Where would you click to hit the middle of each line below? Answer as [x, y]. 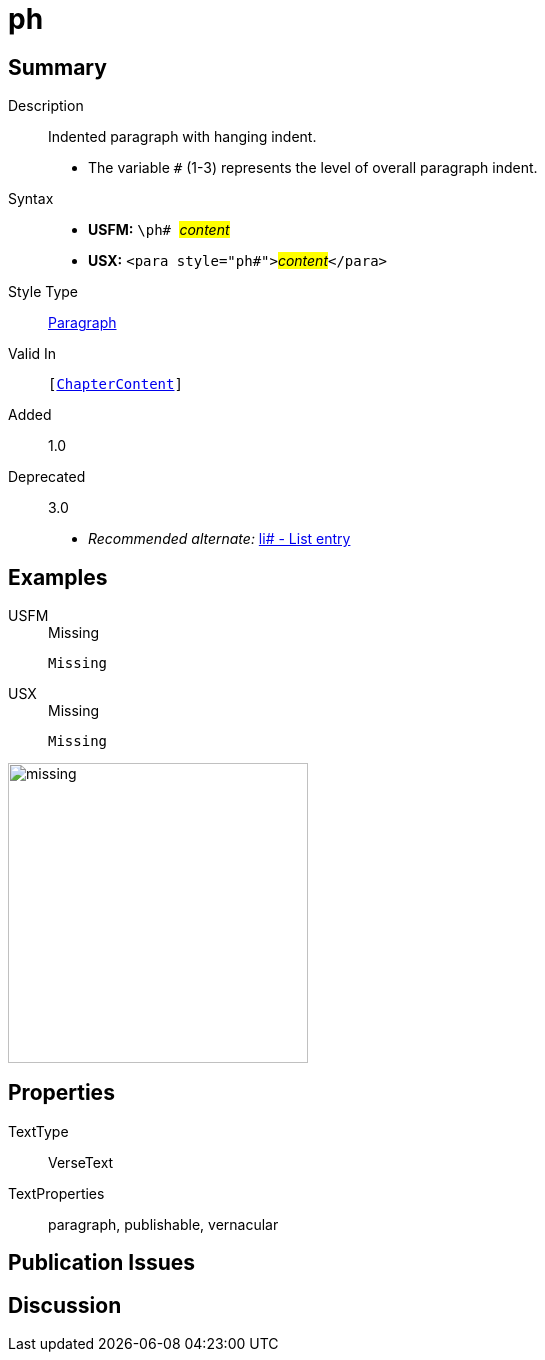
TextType [38, 1131]
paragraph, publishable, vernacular [163, 1224]
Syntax [31, 199]
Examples [58, 577]
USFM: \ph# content [159, 230]
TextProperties [56, 1193]
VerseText [81, 1162]
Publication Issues [102, 1263]
